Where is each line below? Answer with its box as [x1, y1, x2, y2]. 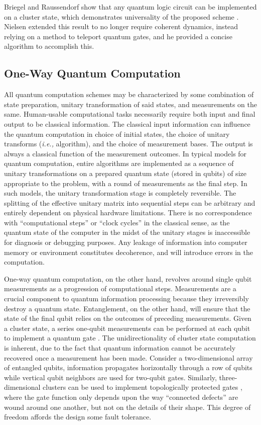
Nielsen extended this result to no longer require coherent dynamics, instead [4, 21, 238, 32]
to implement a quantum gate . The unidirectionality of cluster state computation [4, 332, 256, 343]
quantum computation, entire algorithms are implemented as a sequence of [4, 158, 234, 168]
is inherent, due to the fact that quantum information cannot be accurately [4, 343, 236, 353]
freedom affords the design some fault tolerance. [4, 411, 152, 422]
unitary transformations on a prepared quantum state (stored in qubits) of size [4, 167, 246, 178]
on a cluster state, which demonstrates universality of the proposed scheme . [4, 11, 239, 22]
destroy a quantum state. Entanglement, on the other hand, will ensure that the [4, 303, 250, 313]
